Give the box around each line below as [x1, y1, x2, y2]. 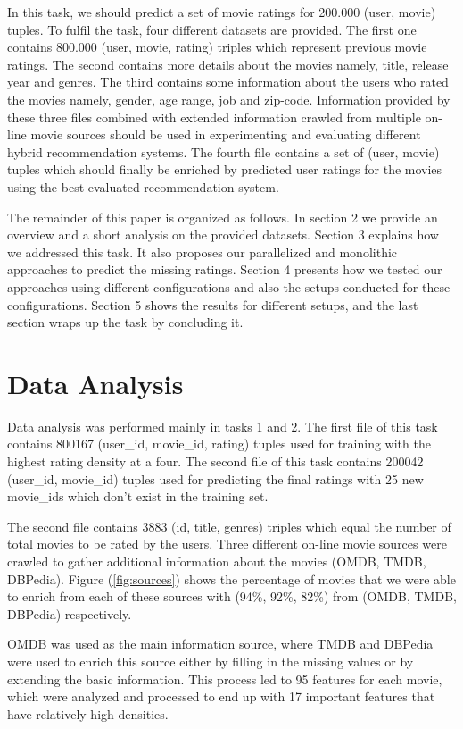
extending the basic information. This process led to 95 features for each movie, [7, 669, 442, 688]
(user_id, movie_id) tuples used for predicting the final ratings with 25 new [7, 469, 424, 488]
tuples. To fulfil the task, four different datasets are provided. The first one [7, 20, 417, 38]
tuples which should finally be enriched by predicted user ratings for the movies [7, 160, 442, 179]
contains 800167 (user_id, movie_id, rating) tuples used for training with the [7, 434, 431, 453]
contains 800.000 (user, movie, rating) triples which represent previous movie [7, 38, 427, 56]
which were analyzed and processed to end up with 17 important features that [7, 687, 435, 706]
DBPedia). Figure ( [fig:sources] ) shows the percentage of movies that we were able [7, 569, 456, 588]
